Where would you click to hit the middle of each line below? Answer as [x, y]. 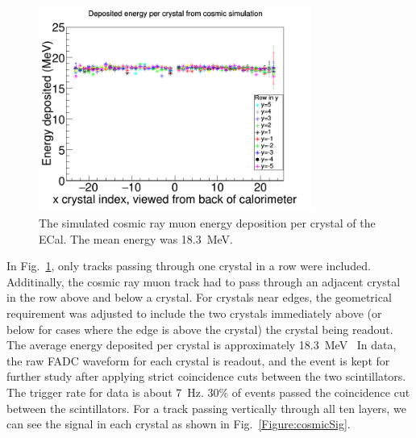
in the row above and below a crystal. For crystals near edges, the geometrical [199, 297]
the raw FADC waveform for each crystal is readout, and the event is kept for [198, 360]
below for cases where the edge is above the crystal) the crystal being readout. [200, 329]
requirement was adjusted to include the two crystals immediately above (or [194, 313]
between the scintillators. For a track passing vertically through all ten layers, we [206, 408]
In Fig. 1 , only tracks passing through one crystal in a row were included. [189, 266]
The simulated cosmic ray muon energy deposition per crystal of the [207, 222]
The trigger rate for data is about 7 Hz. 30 [113, 392]
